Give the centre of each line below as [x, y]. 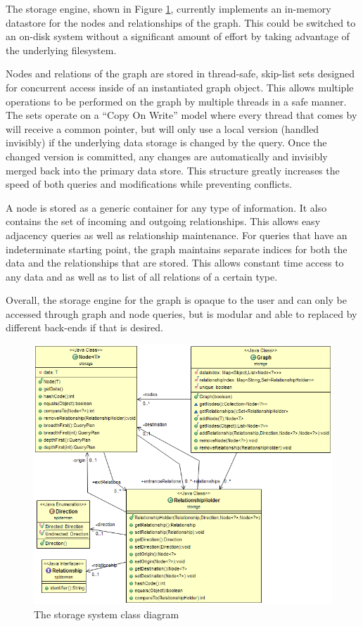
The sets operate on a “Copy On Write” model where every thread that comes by [181, 115]
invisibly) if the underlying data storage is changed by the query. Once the [166, 142]
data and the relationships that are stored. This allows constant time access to [175, 263]
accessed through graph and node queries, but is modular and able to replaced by [181, 313]
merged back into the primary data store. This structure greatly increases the [173, 170]
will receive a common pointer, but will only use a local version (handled [163, 128]
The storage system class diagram [107, 614]
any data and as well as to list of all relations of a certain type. [142, 276]
